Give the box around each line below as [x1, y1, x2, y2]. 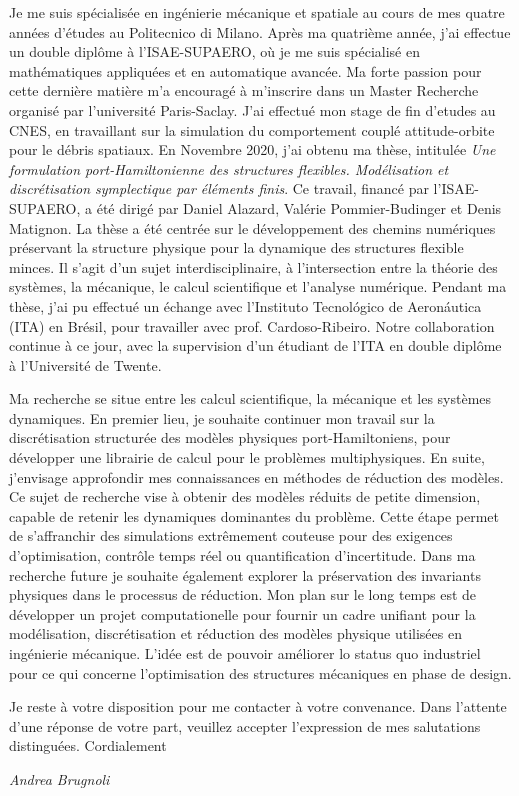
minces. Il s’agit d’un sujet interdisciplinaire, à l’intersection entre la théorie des [9, 256, 498, 277]
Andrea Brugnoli [9, 768, 110, 789]
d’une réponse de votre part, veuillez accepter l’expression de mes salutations [9, 715, 481, 736]
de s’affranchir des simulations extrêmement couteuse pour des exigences [9, 525, 453, 546]
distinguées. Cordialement [9, 735, 167, 756]
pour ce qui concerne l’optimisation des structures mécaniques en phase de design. [9, 662, 512, 683]
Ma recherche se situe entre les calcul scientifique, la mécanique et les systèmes [9, 388, 492, 409]
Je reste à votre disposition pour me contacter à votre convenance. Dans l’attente [9, 696, 507, 717]
